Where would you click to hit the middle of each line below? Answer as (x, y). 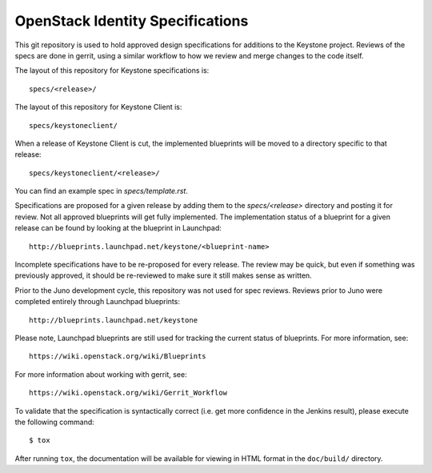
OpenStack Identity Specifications (132, 21)
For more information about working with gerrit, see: (101, 374)
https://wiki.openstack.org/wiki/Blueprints (118, 357)
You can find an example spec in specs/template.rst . (101, 191)
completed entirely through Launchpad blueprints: (97, 302)
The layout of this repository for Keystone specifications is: (112, 70)
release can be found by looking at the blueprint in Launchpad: (118, 228)
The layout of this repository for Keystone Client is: (98, 107)
